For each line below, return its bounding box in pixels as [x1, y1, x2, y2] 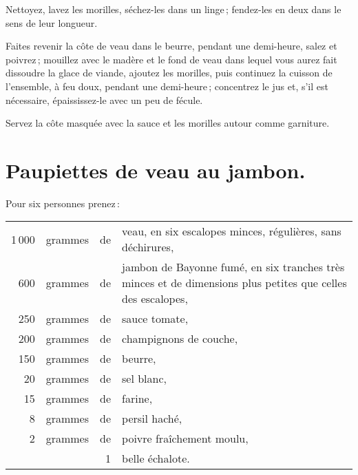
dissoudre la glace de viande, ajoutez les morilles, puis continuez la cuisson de [6, 65, 333, 80]
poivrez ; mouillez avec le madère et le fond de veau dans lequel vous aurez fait [6, 52, 337, 66]
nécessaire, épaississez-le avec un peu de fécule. [6, 92, 203, 107]
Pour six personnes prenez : [6, 196, 120, 210]
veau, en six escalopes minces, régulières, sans [122, 223, 341, 240]
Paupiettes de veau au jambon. [6, 156, 306, 184]
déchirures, [122, 239, 174, 255]
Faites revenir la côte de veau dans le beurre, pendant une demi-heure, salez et [6, 39, 337, 53]
